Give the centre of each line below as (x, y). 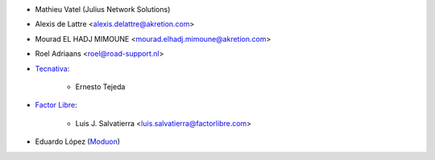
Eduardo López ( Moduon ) (78, 142)
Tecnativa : (52, 68)
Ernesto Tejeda (100, 86)
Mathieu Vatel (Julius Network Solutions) (103, 9)
